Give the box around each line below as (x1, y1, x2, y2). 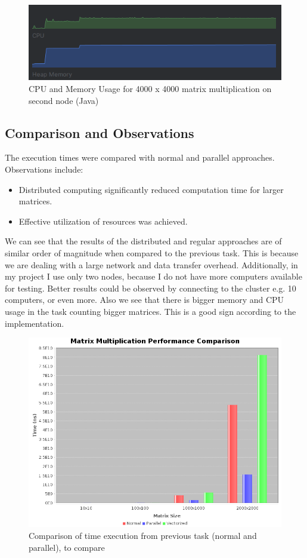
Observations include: (5, 163, 83, 176)
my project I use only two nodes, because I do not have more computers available (5, 270, 302, 283)
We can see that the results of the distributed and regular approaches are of (5, 235, 282, 247)
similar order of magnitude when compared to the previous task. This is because (5, 246, 299, 259)
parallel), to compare (29, 541, 105, 553)
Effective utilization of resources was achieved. (18, 214, 188, 227)
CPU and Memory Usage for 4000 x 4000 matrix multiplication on (29, 82, 272, 95)
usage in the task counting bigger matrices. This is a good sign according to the (5, 305, 296, 317)
